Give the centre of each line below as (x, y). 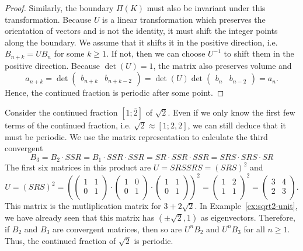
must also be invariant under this (206, 8)
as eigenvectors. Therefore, (248, 217)
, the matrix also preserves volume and (222, 65)
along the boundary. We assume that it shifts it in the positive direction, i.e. (141, 42)
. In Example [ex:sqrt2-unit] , (246, 206)
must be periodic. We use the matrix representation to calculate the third (136, 136)
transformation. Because (48, 19)
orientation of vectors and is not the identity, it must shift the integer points (141, 31)
